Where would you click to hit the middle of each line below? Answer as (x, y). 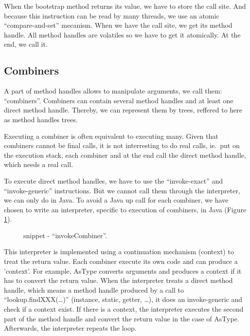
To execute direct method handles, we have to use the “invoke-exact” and (114, 180)
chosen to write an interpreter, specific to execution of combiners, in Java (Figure (125, 209)
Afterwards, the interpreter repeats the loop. (70, 328)
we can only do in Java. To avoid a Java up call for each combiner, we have (116, 200)
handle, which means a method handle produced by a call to (94, 289)
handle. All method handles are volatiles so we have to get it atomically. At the (122, 34)
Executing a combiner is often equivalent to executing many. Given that (111, 136)
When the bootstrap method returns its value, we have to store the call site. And (125, 6)
